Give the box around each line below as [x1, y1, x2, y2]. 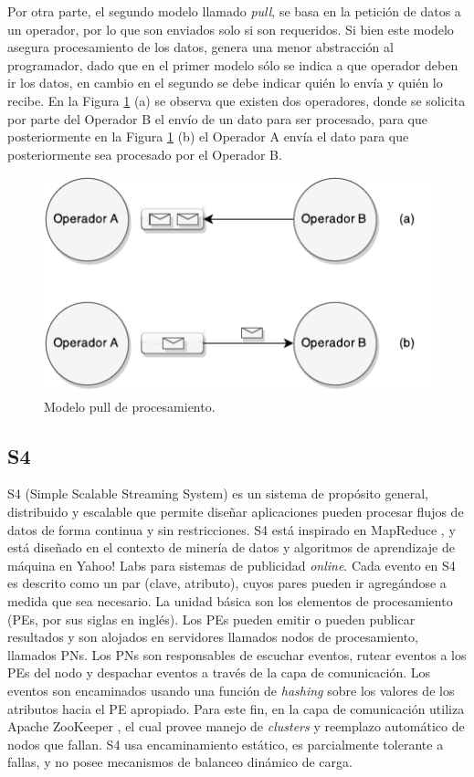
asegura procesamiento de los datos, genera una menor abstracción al [7, 37, 394, 57]
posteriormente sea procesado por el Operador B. [7, 144, 282, 163]
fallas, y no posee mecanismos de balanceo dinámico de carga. [7, 752, 353, 772]
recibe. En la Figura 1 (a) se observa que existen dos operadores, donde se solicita [7, 90, 466, 110]
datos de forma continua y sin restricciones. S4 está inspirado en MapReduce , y [7, 520, 456, 539]
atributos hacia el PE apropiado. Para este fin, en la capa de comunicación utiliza [7, 698, 465, 718]
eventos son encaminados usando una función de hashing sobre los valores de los [7, 681, 455, 700]
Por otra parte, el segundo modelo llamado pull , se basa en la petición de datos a [7, 2, 461, 20]
